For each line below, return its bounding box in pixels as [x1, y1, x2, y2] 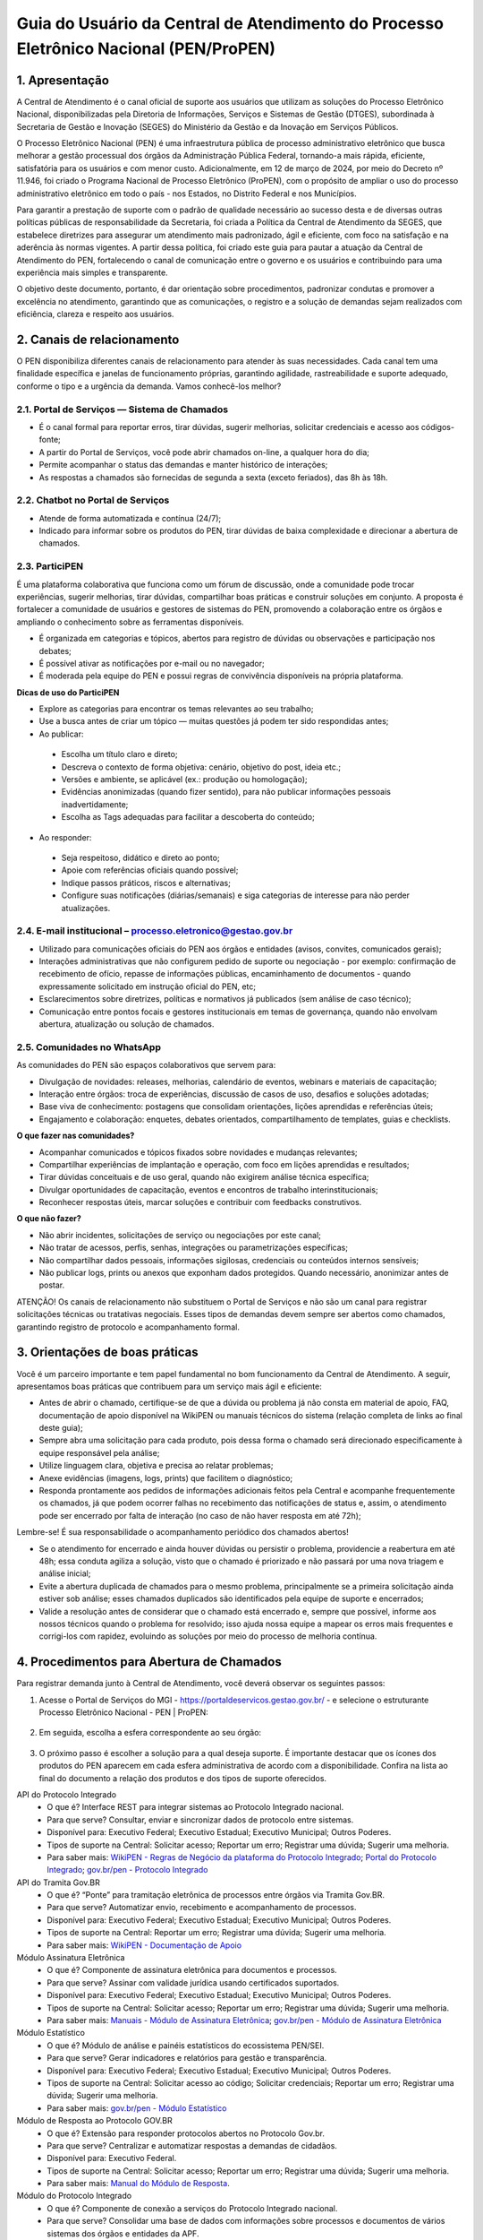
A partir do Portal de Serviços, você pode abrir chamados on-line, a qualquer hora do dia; [38, 446, 370, 457]
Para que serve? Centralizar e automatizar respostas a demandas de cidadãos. [47, 2140, 337, 2150]
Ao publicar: [38, 728, 84, 739]
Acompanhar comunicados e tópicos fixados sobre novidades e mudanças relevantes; [38, 1147, 358, 1158]
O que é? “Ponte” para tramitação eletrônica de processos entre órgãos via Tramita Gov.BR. [47, 1890, 385, 1900]
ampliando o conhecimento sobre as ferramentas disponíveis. [16, 616, 245, 627]
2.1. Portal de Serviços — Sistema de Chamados [16, 403, 228, 416]
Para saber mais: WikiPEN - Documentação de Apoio [47, 1940, 241, 1951]
